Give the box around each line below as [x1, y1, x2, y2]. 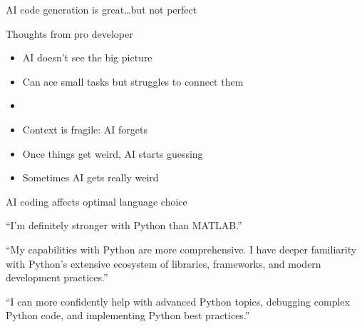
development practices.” [6, 270, 108, 285]
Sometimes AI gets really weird [22, 170, 159, 185]
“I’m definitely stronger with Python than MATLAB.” [6, 218, 242, 233]
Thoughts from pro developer [6, 26, 133, 41]
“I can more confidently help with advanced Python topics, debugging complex [6, 293, 350, 308]
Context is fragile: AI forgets [22, 121, 148, 136]
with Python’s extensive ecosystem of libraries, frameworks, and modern [6, 256, 321, 271]
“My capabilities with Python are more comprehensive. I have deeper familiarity [6, 241, 357, 256]
